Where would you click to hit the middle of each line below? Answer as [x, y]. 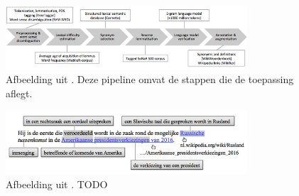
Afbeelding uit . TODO [57, 184]
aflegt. [19, 93]
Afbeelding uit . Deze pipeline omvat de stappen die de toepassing [150, 79]
